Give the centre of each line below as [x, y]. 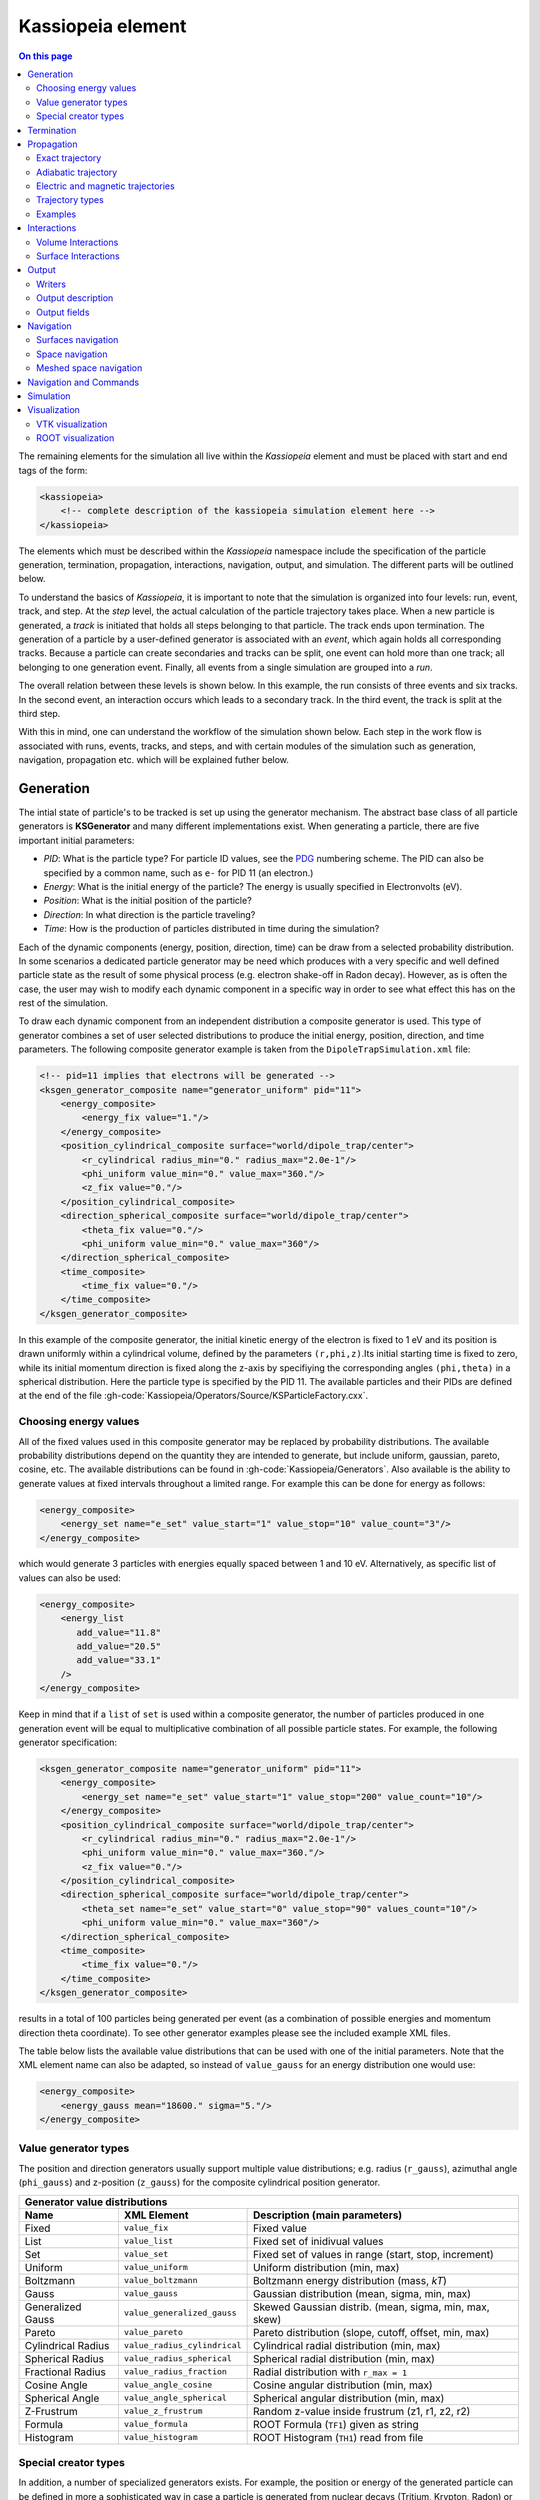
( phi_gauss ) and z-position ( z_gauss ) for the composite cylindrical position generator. [199, 2182]
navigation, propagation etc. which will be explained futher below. [154, 760]
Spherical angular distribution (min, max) [348, 2398]
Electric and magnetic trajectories [105, 186]
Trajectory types [70, 200]
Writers [51, 284]
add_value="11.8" [119, 1632]
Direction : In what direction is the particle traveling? [149, 914]
